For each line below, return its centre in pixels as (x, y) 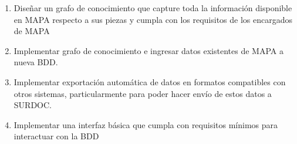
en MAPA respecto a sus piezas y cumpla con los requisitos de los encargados (153, 19)
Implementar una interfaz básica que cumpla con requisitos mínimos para (146, 124)
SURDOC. (33, 105)
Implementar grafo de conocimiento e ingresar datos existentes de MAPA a (148, 50)
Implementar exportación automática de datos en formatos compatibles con (150, 81)
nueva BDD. (36, 62)
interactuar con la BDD (56, 136)
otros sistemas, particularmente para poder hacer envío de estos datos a (143, 93)
